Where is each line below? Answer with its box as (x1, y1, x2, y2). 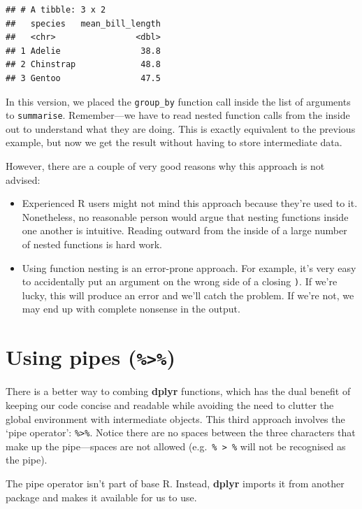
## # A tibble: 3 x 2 (6, 5, 106, 15)
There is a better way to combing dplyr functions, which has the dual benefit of (6, 384, 351, 399)
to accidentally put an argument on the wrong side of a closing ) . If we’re (22, 274, 338, 289)
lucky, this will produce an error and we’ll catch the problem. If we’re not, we (22, 287, 354, 302)
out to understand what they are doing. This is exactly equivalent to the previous (6, 121, 356, 136)
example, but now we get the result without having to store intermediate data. (6, 135, 342, 150)
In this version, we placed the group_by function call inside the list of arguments (6, 94, 351, 108)
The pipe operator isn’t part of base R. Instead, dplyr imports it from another (6, 476, 345, 490)
